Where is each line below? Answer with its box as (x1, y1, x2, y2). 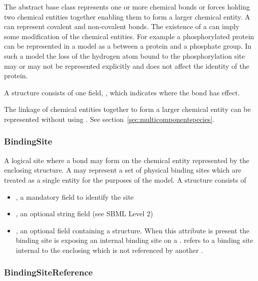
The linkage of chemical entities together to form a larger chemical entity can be (4, 104, 251, 114)
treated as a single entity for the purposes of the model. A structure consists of (4, 174, 246, 185)
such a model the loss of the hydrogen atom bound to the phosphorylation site (4, 50, 245, 61)
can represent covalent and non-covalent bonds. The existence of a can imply (4, 21, 239, 32)
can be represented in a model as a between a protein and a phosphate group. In (4, 41, 251, 51)
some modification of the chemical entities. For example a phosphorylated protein (4, 31, 254, 41)
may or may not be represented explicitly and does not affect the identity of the (4, 60, 249, 71)
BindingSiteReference (4, 266, 93, 278)
